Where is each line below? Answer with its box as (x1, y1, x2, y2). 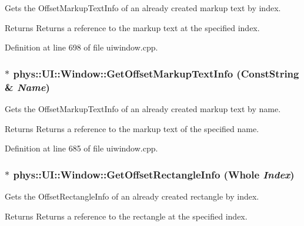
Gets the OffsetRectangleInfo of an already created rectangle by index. (5, 190, 259, 202)
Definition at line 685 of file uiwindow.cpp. (5, 142, 158, 154)
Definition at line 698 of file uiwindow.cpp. (5, 41, 158, 53)
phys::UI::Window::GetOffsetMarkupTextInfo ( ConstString (13, 66, 299, 80)
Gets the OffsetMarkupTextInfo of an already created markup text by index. (5, 2, 281, 14)
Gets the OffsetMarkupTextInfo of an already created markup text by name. (5, 102, 281, 114)
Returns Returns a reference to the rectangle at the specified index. (5, 210, 248, 222)
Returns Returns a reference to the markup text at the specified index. (5, 21, 260, 33)
